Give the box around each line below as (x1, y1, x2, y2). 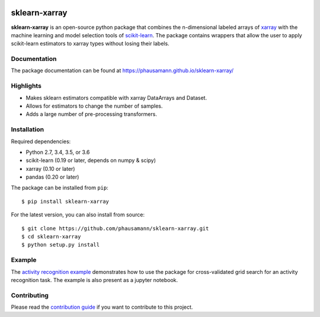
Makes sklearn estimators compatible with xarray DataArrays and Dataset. (25, 94, 207, 101)
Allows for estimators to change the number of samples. (25, 102, 163, 109)
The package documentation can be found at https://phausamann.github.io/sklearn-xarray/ (11, 67, 234, 74)
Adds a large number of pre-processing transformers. (25, 111, 157, 118)
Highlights (11, 82, 41, 90)
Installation (11, 125, 44, 134)
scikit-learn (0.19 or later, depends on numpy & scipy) (25, 157, 156, 164)
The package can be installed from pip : (11, 184, 109, 192)
